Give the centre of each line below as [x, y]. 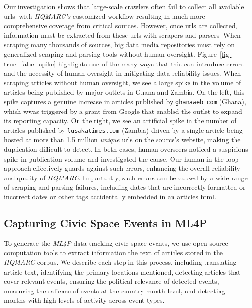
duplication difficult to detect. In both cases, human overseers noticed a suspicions [126, 149]
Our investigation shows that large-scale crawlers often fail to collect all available [124, 6]
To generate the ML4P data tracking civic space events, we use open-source [116, 243]
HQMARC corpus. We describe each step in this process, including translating [120, 262]
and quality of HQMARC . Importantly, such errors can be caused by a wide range [126, 177]
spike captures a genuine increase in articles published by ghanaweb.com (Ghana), [125, 101]
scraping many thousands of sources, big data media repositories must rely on [119, 44]
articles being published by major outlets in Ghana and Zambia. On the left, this [124, 92]
